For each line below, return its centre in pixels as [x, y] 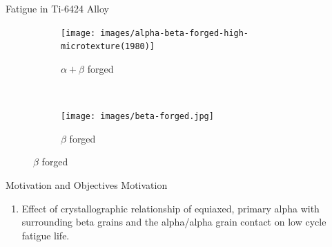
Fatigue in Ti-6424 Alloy [57, 8]
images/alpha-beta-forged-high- [175, 33]
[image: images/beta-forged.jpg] [137, 117]
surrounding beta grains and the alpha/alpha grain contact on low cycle [174, 222]
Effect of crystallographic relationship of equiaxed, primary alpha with [170, 208]
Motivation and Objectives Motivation [87, 184]
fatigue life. [46, 235]
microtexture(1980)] [108, 47]
